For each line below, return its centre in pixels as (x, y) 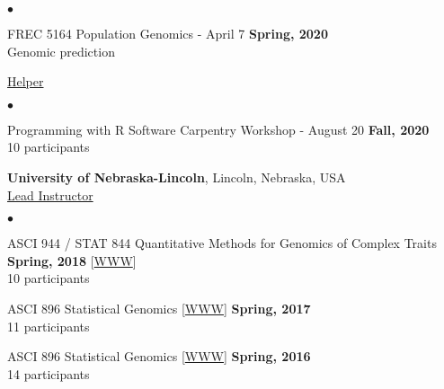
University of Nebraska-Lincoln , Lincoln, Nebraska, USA (177, 177)
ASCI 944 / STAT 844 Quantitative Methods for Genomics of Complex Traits (222, 243)
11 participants (49, 326)
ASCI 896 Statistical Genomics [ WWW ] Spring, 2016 (159, 356)
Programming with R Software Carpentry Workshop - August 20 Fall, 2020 (218, 129)
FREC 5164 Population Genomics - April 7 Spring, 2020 (168, 33)
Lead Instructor (50, 194)
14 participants (49, 373)
